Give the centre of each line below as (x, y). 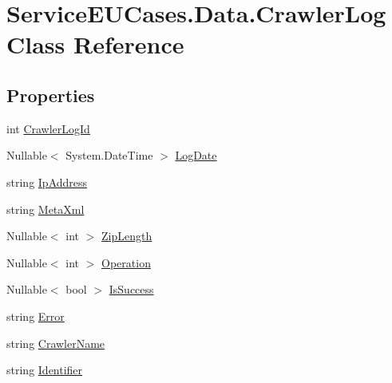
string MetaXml (46, 209)
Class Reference (95, 44)
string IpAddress (47, 182)
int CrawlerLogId (48, 128)
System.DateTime (109, 155)
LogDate (196, 155)
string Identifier (45, 370)
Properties (51, 95)
